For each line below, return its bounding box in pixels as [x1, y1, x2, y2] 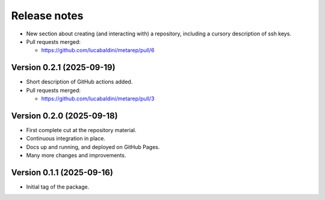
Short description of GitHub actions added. [26, 78, 133, 85]
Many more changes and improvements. [26, 152, 126, 159]
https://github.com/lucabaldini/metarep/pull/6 [41, 47, 155, 54]
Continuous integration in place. [26, 135, 105, 142]
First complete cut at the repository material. [26, 126, 137, 133]
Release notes [11, 9, 84, 22]
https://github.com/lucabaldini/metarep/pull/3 [41, 95, 155, 102]
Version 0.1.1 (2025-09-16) [11, 167, 114, 177]
